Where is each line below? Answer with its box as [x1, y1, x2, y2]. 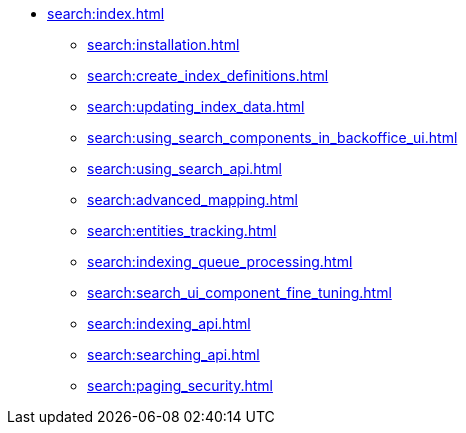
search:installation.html [87, 36, 240, 53]
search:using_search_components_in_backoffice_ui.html [87, 129, 458, 146]
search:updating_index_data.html [87, 98, 305, 115]
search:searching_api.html [87, 346, 260, 363]
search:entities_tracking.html [87, 222, 277, 239]
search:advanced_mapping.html [87, 191, 298, 208]
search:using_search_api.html [87, 160, 282, 177]
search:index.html [47, 5, 165, 22]
